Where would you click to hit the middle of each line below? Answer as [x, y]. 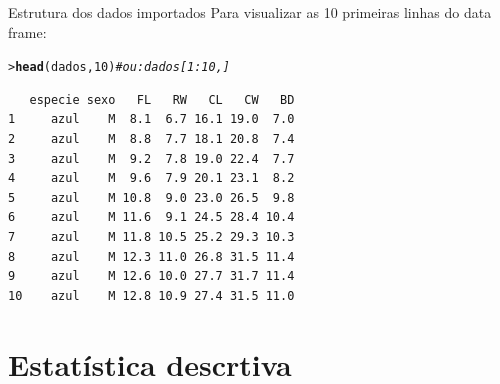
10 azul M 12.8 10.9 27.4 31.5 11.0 [151, 295]
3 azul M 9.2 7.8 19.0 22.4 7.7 [151, 158]
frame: [27, 31]
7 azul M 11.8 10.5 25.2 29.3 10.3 [151, 237]
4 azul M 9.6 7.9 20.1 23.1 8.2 [151, 178]
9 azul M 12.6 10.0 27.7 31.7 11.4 [151, 276]
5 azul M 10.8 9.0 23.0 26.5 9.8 [151, 197]
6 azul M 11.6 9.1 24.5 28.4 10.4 [151, 217]
